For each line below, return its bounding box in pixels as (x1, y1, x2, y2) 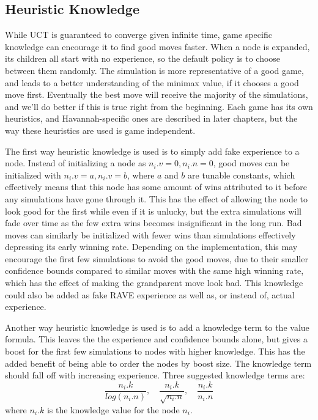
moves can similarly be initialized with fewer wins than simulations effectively (5, 228, 296, 241)
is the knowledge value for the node (46, 403, 180, 416)
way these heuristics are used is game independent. (5, 123, 196, 136)
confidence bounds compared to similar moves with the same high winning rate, (5, 264, 304, 277)
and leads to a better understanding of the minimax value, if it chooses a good (5, 76, 299, 89)
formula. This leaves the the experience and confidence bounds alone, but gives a (5, 333, 308, 345)
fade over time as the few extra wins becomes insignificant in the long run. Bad (5, 216, 302, 229)
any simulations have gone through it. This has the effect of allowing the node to (5, 192, 308, 205)
